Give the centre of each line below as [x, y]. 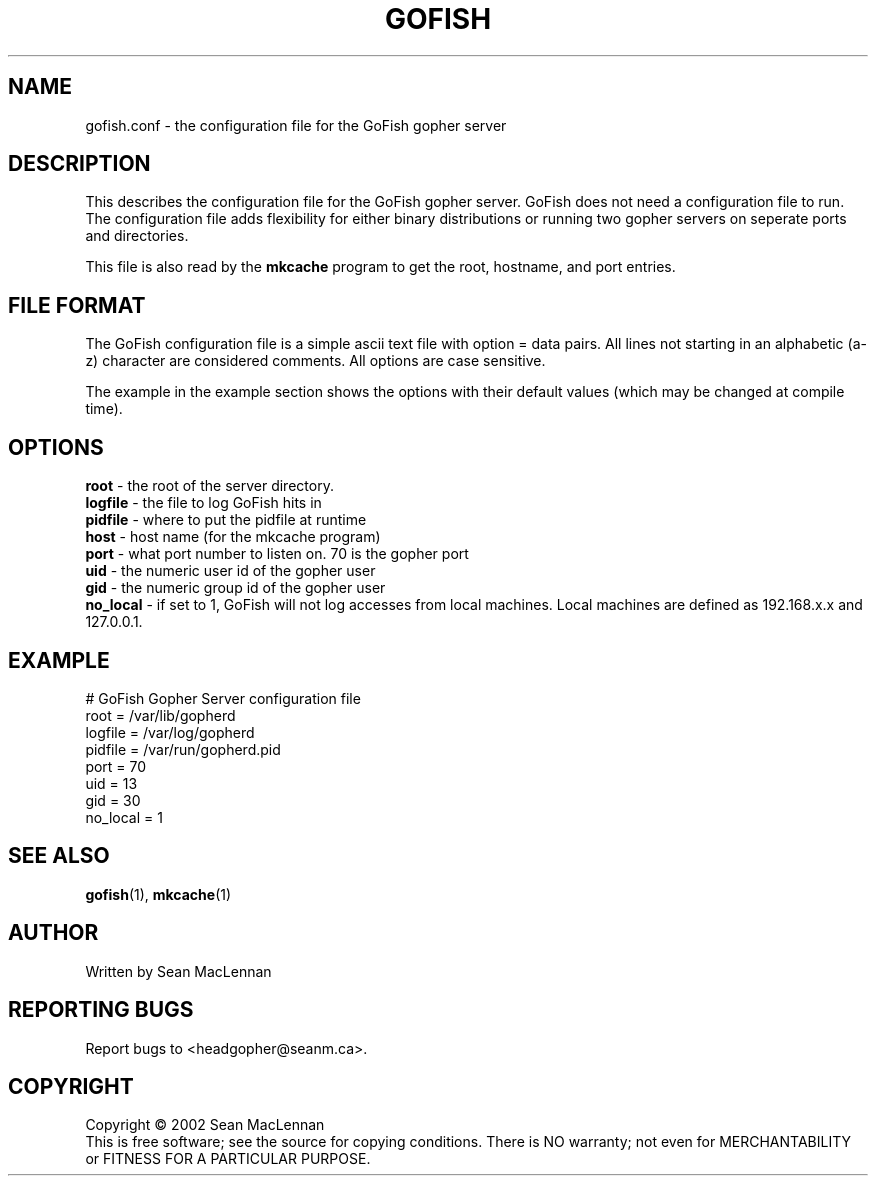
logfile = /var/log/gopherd [170, 732]
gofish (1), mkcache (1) [158, 894]
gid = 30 [113, 800]
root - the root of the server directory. [209, 486]
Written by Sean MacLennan [178, 971]
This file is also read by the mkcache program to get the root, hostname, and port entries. [380, 267]
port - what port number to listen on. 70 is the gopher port [277, 554]
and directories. [137, 236]
